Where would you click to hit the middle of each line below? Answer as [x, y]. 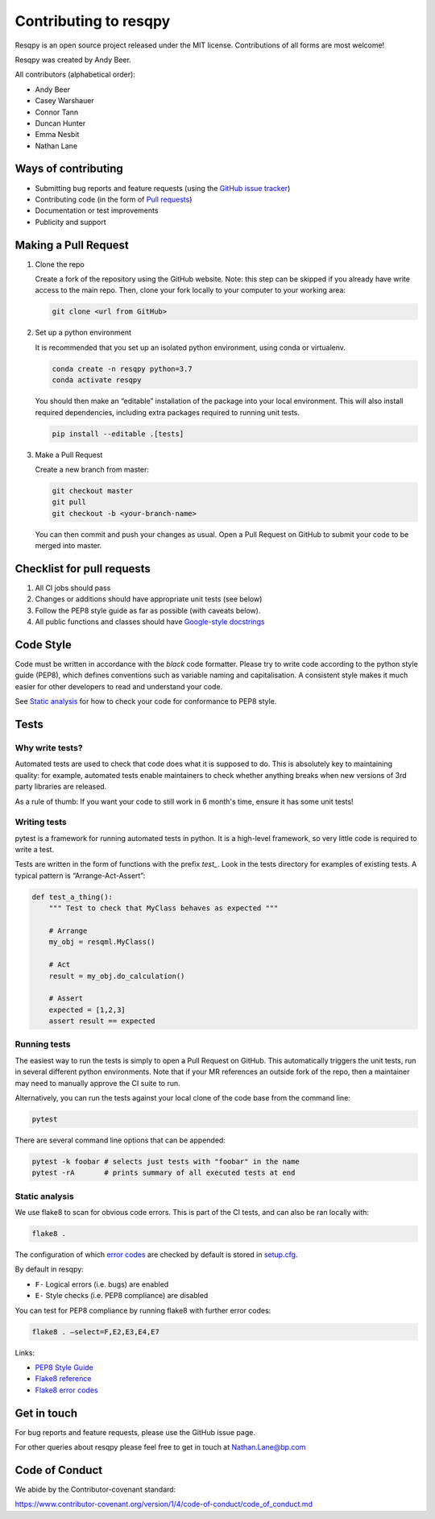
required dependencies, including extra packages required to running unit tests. [168, 412]
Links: [25, 1353]
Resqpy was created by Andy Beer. [73, 60]
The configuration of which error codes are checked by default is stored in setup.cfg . [156, 1255]
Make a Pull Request [69, 455]
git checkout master [92, 491]
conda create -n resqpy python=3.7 [122, 368]
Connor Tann [57, 112]
